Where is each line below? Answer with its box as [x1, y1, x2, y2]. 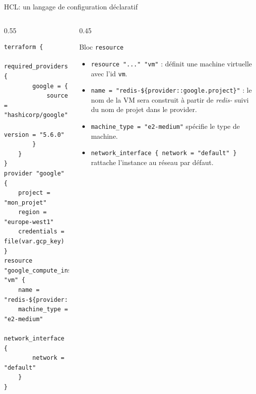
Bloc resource [79, 42, 124, 52]
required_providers [4, 63, 68, 70]
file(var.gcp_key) [4, 238, 64, 245]
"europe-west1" [4, 218, 54, 225]
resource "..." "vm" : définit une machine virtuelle [91, 58, 252, 68]
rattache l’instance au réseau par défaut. [91, 157, 214, 167]
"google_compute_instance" [4, 267, 93, 274]
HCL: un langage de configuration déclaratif [4, 1, 138, 11]
